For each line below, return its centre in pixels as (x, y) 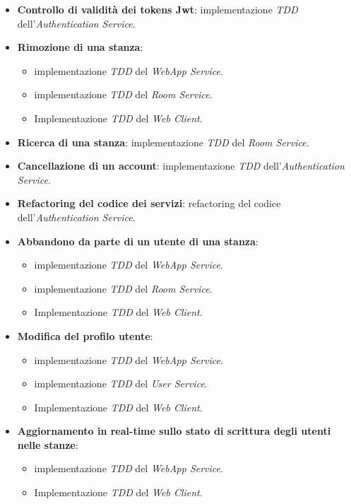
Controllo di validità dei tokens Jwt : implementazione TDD (157, 9)
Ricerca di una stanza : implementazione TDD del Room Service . (163, 142)
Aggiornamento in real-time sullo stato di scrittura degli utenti (174, 431)
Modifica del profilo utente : (85, 335)
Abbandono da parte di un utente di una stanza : (138, 241)
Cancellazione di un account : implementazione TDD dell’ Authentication (181, 166)
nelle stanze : (48, 444)
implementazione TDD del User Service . (121, 383)
